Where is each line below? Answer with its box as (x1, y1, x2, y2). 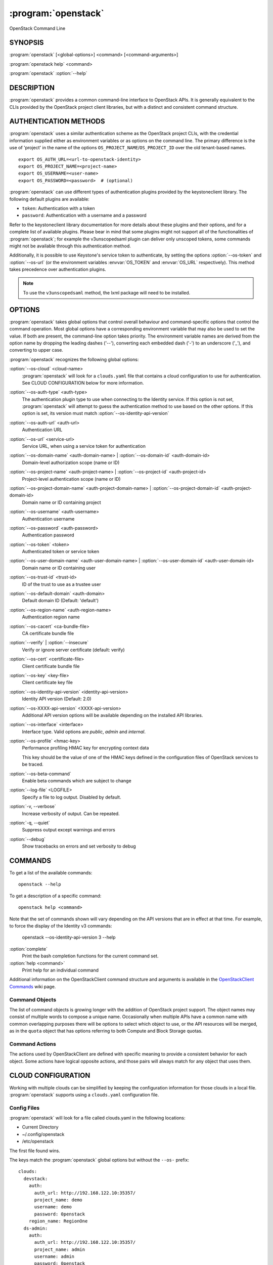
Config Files (9, 1104, 40, 1111)
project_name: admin (34, 1246, 85, 1252)
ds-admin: (23, 1225, 48, 1231)
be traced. (22, 762, 44, 768)
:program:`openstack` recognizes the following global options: (9, 356, 139, 362)
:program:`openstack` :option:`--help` (9, 70, 87, 76)
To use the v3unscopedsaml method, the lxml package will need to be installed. (23, 289, 191, 296)
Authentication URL (22, 427, 63, 433)
